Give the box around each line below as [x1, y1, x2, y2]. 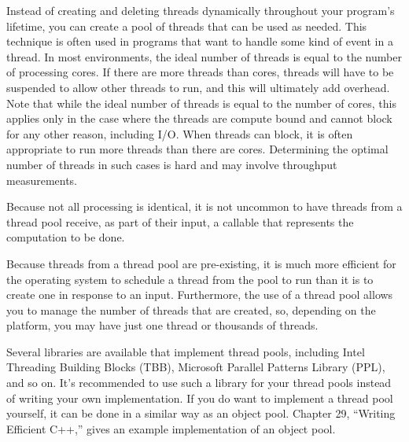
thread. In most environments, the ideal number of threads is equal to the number [6, 48, 402, 64]
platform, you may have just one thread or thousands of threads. [6, 317, 319, 333]
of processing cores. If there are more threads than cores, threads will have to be [6, 64, 394, 80]
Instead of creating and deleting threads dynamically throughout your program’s [6, 2, 395, 18]
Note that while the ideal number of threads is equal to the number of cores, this [6, 94, 396, 111]
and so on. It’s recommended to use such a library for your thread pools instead [6, 374, 392, 391]
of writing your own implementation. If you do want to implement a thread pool [6, 389, 393, 406]
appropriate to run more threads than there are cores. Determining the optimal [6, 141, 389, 157]
